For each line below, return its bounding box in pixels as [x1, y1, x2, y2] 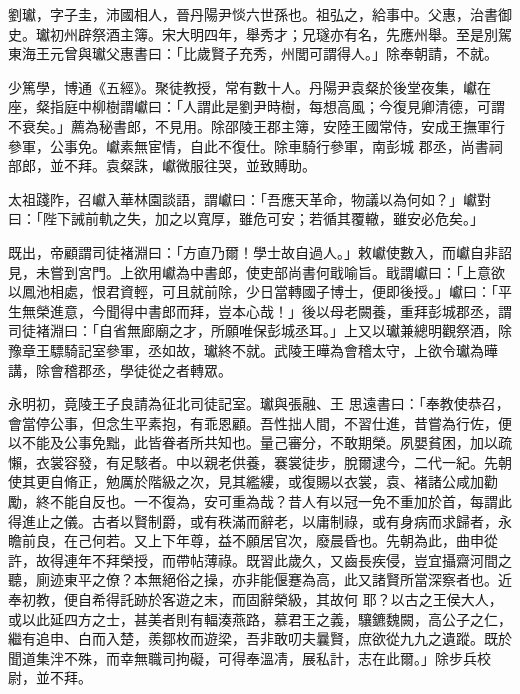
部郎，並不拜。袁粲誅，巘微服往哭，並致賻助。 [8, 155, 316, 176]
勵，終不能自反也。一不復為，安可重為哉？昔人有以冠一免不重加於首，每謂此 [8, 491, 512, 512]
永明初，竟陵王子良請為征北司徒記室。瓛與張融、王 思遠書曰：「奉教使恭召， [8, 393, 510, 414]
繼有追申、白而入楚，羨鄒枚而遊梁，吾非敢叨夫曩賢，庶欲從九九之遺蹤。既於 [8, 628, 512, 649]
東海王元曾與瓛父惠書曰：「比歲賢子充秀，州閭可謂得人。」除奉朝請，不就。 [8, 43, 498, 64]
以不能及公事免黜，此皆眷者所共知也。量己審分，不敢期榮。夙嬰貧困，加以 [8, 432, 498, 453]
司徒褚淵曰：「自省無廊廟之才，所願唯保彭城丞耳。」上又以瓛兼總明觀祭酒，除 [8, 320, 512, 341]
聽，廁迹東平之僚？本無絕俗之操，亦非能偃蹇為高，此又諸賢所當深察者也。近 [8, 569, 512, 590]
